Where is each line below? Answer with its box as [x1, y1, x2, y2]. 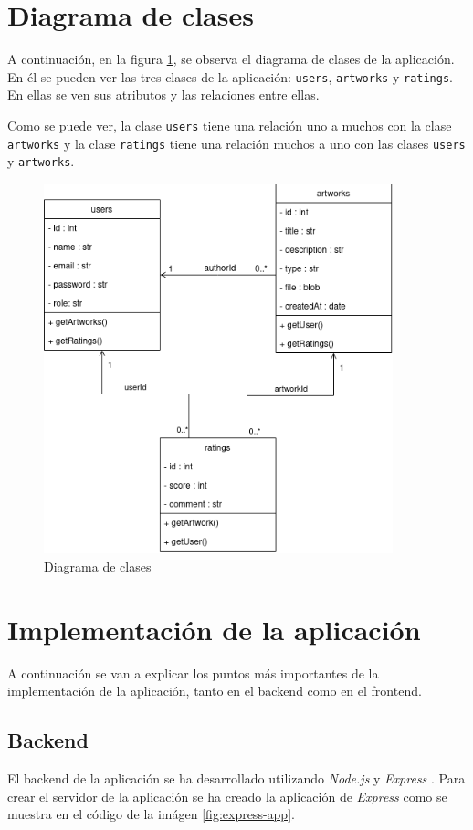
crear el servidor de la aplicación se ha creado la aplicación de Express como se [7, 786, 447, 805]
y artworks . [7, 152, 75, 171]
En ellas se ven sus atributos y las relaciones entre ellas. [7, 85, 320, 104]
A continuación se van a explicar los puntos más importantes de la [7, 663, 379, 682]
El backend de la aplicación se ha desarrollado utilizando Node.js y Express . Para [7, 768, 466, 787]
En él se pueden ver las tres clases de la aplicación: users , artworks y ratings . [7, 67, 453, 86]
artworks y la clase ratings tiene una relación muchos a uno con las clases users [7, 133, 466, 152]
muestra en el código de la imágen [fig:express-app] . [7, 804, 295, 824]
